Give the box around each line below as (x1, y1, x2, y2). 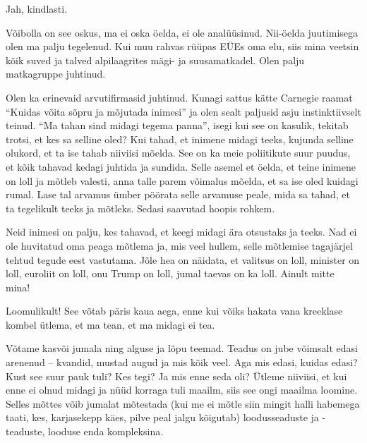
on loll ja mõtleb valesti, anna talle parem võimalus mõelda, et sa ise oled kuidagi (6, 173, 359, 188)
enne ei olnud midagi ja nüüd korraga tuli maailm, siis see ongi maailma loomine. (6, 382, 358, 397)
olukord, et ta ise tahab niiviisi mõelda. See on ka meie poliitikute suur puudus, (6, 145, 351, 160)
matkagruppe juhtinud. (6, 66, 106, 81)
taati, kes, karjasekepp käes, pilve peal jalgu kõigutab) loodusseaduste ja (6, 410, 319, 425)
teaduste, (6, 424, 45, 439)
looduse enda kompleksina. (47, 424, 164, 439)
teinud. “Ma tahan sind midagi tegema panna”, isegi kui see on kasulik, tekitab (6, 118, 349, 133)
